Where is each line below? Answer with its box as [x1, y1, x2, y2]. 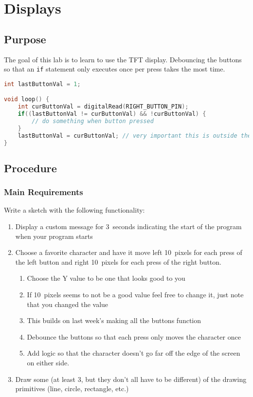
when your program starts [15, 231, 93, 241]
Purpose [4, 31, 46, 46]
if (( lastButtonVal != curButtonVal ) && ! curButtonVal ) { [18, 110, 206, 118]
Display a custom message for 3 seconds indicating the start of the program [15, 221, 242, 232]
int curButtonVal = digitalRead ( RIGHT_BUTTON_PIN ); [18, 103, 189, 110]
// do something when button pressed [32, 117, 154, 125]
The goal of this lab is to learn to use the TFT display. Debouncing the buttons [4, 54, 242, 64]
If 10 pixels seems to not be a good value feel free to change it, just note [27, 289, 244, 300]
